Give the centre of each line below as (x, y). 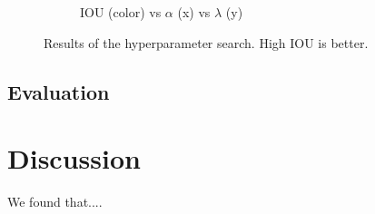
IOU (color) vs (121, 12)
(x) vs (194, 12)
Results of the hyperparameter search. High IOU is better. (206, 42)
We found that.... (55, 202)
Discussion (74, 158)
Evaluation (59, 91)
